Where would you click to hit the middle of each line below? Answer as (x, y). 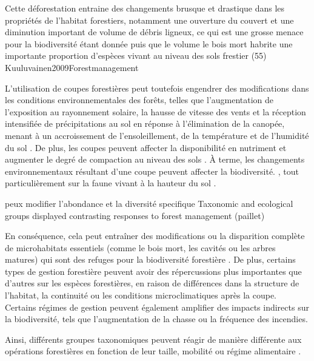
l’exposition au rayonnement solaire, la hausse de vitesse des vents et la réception (155, 111)
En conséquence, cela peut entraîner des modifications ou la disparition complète (155, 236)
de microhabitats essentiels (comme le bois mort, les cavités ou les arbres (140, 247)
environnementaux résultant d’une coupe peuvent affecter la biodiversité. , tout (152, 171)
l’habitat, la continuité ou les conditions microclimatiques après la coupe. (141, 295)
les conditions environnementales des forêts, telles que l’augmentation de (139, 100)
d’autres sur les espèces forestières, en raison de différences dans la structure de (152, 283)
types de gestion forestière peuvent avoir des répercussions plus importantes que (153, 271)
